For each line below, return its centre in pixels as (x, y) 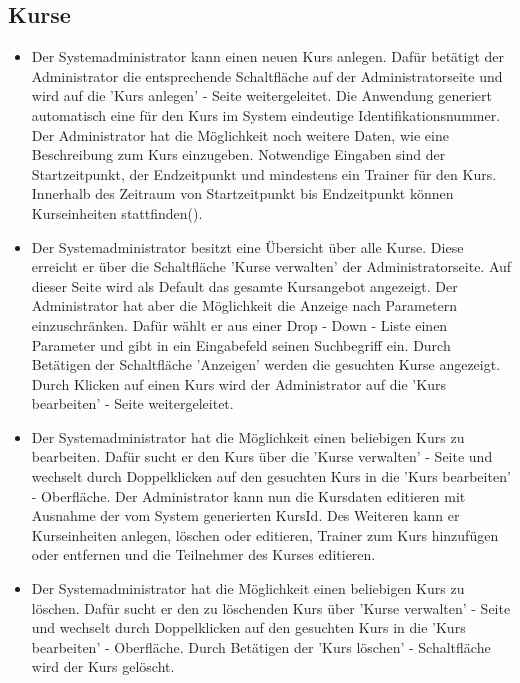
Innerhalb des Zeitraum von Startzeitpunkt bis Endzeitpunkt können (242, 193)
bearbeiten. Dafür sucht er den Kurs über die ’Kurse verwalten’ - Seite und (262, 456)
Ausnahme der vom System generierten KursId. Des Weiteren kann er (245, 515)
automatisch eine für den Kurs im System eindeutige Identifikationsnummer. (266, 114)
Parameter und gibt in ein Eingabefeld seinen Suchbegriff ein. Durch (241, 344)
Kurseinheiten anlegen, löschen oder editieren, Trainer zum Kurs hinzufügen (265, 534)
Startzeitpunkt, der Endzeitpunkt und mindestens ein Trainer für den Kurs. (264, 173)
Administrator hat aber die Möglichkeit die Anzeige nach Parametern (244, 305)
